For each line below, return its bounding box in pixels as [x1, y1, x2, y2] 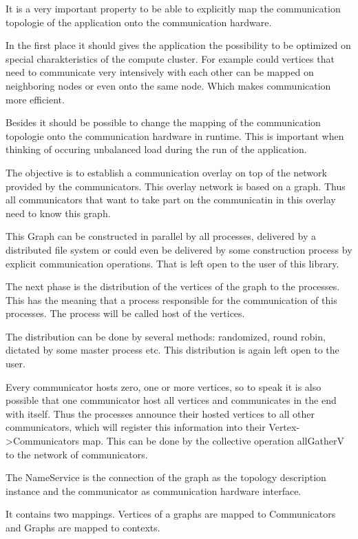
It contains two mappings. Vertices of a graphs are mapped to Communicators [6, 507, 336, 521]
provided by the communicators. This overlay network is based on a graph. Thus [6, 179, 346, 193]
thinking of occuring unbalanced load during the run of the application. [6, 142, 307, 156]
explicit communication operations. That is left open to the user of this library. [6, 256, 339, 270]
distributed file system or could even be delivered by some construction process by [6, 242, 352, 256]
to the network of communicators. [6, 447, 148, 461]
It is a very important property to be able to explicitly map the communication [6, 1, 341, 15]
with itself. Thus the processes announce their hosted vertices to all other [6, 406, 315, 420]
